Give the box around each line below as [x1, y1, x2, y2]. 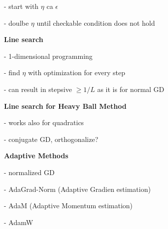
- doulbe [4, 17, 29, 28]
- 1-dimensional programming [4, 50, 93, 61]
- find [4, 67, 20, 78]
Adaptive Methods [4, 150, 68, 161]
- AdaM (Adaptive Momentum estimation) [4, 200, 133, 211]
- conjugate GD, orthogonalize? [4, 134, 99, 144]
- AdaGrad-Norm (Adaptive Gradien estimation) [4, 183, 151, 194]
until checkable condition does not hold [36, 17, 155, 28]
